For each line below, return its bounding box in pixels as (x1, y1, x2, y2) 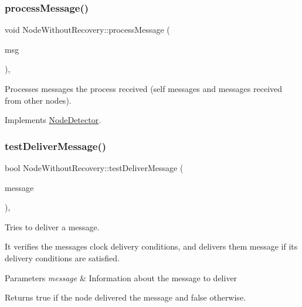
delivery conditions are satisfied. (5, 251, 120, 264)
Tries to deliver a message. (5, 220, 100, 233)
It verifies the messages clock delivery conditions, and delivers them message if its (5, 240, 298, 253)
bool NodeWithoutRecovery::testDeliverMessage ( (5, 162, 184, 173)
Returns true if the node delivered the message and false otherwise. (5, 291, 246, 303)
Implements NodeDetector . (5, 114, 101, 126)
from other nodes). (5, 94, 72, 106)
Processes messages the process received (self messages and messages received (5, 83, 283, 94)
